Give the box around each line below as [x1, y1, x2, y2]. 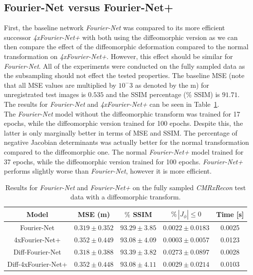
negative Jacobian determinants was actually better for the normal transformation [4, 137, 249, 147]
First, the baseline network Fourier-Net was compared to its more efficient [4, 22, 225, 33]
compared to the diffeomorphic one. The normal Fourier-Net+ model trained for [4, 146, 244, 157]
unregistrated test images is [4, 89, 86, 99]
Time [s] [216, 209, 244, 219]
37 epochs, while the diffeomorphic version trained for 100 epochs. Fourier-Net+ [4, 156, 243, 166]
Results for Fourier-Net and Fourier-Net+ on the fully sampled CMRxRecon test [5, 182, 246, 192]
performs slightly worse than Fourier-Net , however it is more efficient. [4, 166, 212, 176]
